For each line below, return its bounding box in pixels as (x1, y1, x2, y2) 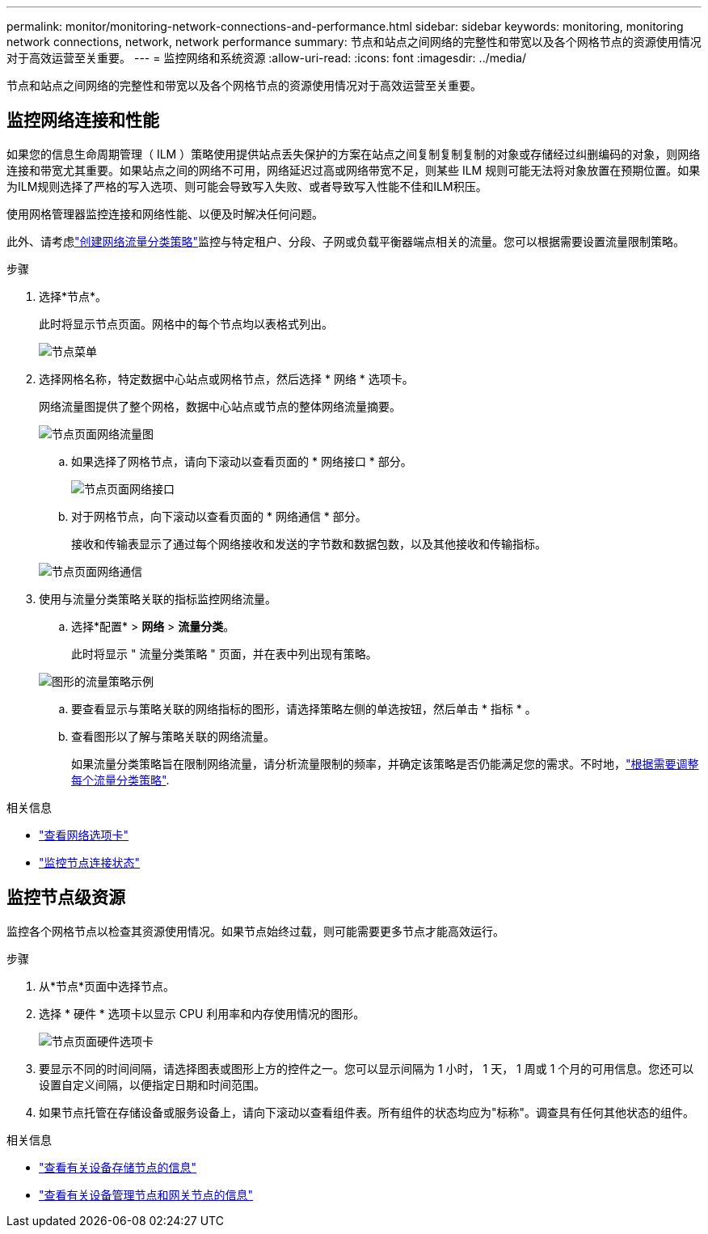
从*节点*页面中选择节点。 (39, 978, 175, 993)
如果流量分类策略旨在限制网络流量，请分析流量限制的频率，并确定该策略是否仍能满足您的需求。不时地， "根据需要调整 (71, 756, 699, 771)
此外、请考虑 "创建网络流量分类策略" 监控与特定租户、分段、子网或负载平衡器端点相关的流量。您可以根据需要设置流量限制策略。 (6, 234, 685, 248)
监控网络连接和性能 (6, 110, 159, 131)
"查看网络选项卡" (39, 827, 129, 842)
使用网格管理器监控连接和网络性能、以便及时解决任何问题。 (6, 206, 323, 221)
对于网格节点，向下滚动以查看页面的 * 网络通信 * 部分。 (71, 509, 367, 523)
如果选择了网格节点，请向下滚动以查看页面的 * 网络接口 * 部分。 (71, 454, 412, 468)
